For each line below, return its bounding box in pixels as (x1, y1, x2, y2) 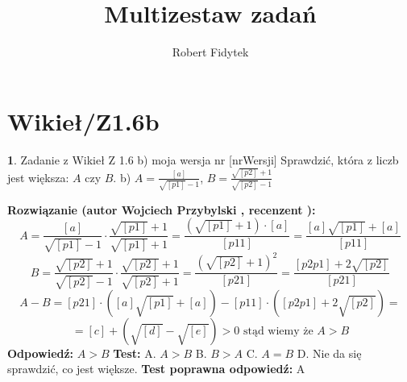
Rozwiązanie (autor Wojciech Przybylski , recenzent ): (7, 201, 316, 218)
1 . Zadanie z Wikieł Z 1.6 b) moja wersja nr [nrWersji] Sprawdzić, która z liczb (7, 151, 399, 168)
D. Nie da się (297, 344, 362, 361)
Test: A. (113, 344, 156, 361)
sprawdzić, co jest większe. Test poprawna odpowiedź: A (7, 360, 305, 377)
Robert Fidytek (172, 44, 249, 60)
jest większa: (7, 168, 69, 185)
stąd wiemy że (243, 325, 314, 337)
